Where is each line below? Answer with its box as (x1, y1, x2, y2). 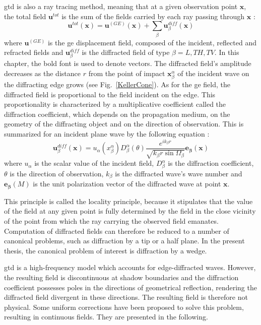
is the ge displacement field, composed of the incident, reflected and (47, 37, 256, 47)
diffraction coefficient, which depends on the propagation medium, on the (4, 108, 230, 119)
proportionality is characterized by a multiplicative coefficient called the (4, 99, 226, 109)
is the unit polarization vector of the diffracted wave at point (33, 178, 221, 189)
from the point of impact (88, 68, 165, 78)
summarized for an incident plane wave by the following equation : (4, 128, 210, 139)
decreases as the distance (4, 68, 81, 78)
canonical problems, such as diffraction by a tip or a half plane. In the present (4, 235, 245, 246)
